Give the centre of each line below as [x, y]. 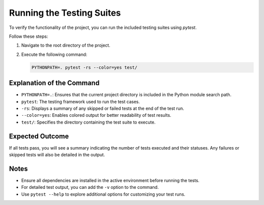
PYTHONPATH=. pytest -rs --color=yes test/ [85, 67]
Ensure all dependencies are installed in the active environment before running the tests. [110, 180]
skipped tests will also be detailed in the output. [57, 155]
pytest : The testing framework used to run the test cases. [81, 102]
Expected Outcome [39, 136]
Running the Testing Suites [65, 13]
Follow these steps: [29, 36]
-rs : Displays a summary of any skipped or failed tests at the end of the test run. [103, 108]
